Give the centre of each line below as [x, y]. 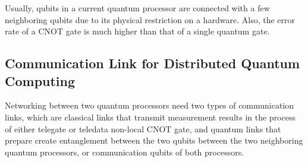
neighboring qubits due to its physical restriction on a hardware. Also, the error [150, 19]
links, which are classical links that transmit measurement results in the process [150, 117]
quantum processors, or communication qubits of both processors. [125, 152]
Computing [40, 80]
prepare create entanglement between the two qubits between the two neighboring [154, 140]
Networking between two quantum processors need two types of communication [150, 105]
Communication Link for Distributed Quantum [153, 63]
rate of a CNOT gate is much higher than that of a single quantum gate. [137, 31]
